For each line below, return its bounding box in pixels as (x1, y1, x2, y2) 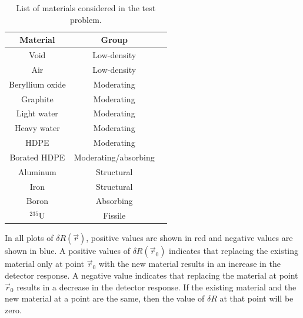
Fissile (103, 209, 126, 222)
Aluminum (18, 165, 56, 178)
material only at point (5, 257, 85, 270)
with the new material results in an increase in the (98, 257, 281, 270)
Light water (16, 107, 58, 119)
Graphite (21, 92, 54, 105)
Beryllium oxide (9, 78, 66, 90)
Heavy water (15, 122, 60, 134)
